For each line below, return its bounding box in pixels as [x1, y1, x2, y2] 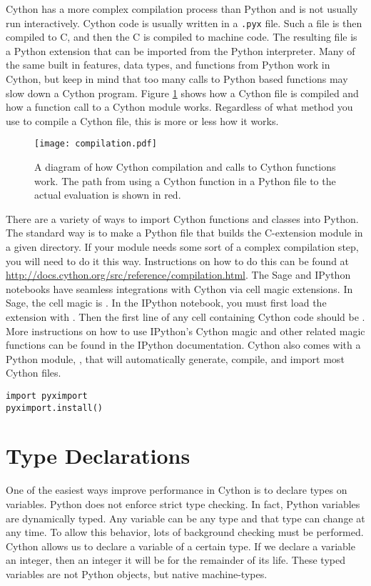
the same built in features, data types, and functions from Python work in [6, 57, 330, 72]
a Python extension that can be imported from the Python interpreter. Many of [6, 43, 355, 58]
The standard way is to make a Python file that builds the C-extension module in [6, 225, 363, 240]
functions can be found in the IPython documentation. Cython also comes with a [6, 337, 361, 352]
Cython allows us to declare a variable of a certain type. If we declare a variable [6, 538, 355, 553]
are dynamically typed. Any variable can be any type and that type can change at [6, 510, 365, 525]
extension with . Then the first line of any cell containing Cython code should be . [6, 309, 365, 324]
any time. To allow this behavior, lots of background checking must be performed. [6, 525, 364, 540]
